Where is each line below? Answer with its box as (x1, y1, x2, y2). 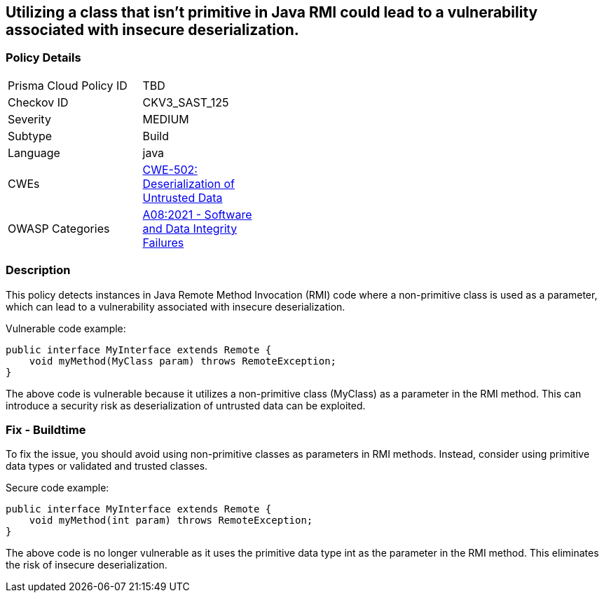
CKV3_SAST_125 (142, 95, 229, 109)
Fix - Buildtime (6, 422, 86, 437)
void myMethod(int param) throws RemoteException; (29, 515, 313, 526)
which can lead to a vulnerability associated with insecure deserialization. (6, 300, 345, 313)
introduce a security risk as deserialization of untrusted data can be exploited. (6, 399, 366, 412)
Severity (8, 111, 51, 126)
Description (6, 263, 71, 278)
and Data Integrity (142, 221, 238, 236)
